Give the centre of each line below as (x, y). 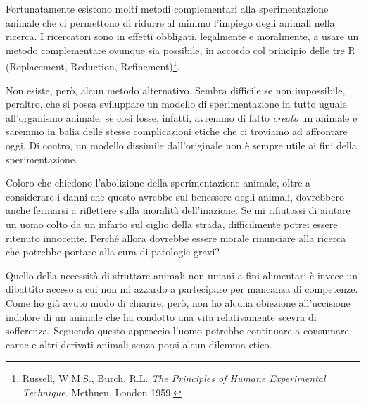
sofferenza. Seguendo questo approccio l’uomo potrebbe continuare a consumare (177, 330)
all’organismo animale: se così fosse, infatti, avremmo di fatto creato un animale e (182, 117)
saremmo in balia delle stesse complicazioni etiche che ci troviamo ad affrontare (177, 131)
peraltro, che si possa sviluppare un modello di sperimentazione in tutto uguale (176, 104)
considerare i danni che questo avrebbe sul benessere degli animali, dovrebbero (175, 196)
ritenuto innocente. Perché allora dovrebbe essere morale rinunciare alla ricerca (176, 238)
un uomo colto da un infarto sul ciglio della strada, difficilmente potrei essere (172, 223)
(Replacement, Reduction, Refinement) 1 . (93, 65)
